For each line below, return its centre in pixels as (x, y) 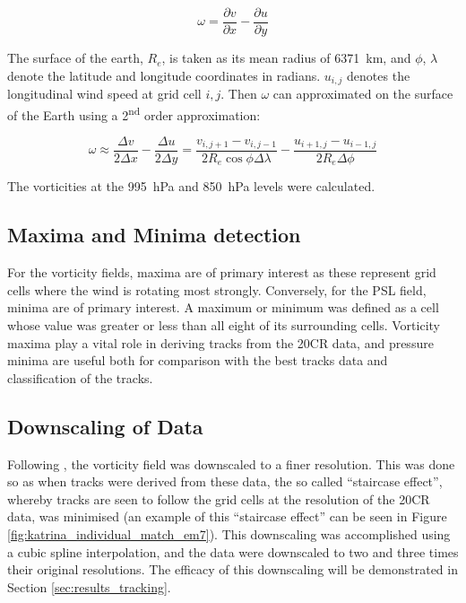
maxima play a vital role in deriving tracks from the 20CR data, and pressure (220, 342)
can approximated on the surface (363, 94)
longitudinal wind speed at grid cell (104, 94)
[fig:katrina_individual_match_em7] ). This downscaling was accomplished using (229, 534)
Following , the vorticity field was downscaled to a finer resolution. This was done (231, 463)
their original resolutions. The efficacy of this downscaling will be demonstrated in (233, 569)
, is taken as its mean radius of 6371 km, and (286, 58)
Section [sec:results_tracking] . (89, 586)
